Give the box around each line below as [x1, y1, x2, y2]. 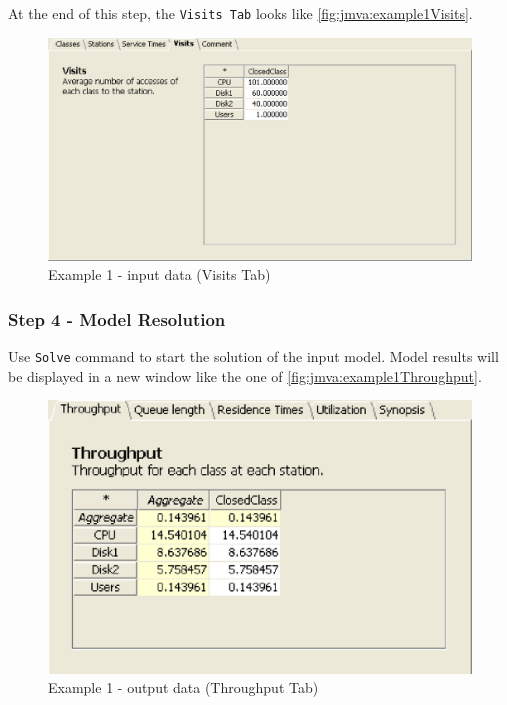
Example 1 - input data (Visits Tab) [48, 264, 271, 285]
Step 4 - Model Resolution [8, 306, 226, 331]
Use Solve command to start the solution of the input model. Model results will [8, 346, 499, 367]
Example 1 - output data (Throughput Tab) [48, 677, 319, 698]
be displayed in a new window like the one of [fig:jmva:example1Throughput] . [8, 365, 482, 386]
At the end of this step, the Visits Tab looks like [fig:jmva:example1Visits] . [8, 3, 473, 23]
